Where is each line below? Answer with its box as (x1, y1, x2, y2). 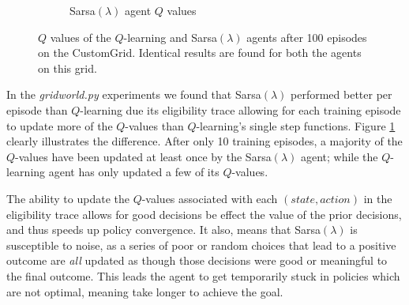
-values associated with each (141, 190, 278, 206)
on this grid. (38, 59, 97, 76)
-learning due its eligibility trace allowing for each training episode (80, 101, 401, 118)
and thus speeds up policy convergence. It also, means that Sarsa (6, 221, 321, 238)
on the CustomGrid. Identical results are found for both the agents (38, 44, 362, 61)
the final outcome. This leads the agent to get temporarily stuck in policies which (6, 267, 400, 284)
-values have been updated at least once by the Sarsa (15, 148, 272, 164)
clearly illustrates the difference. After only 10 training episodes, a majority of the (6, 133, 403, 149)
